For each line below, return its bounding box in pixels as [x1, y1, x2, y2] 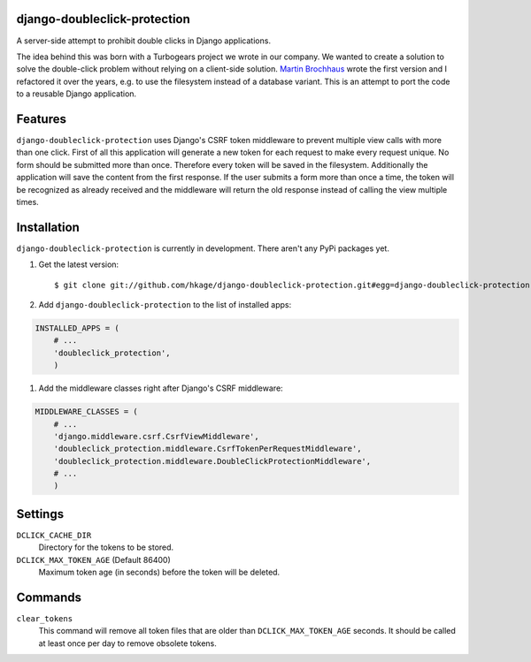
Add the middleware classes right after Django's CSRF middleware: [38, 383, 283, 393]
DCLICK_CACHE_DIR [16, 530, 92, 540]
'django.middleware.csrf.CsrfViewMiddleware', [53, 431, 260, 441]
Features [16, 111, 66, 126]
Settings [16, 506, 65, 521]
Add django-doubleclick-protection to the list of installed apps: [38, 300, 292, 310]
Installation [16, 219, 80, 234]
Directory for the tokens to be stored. [38, 542, 174, 552]
